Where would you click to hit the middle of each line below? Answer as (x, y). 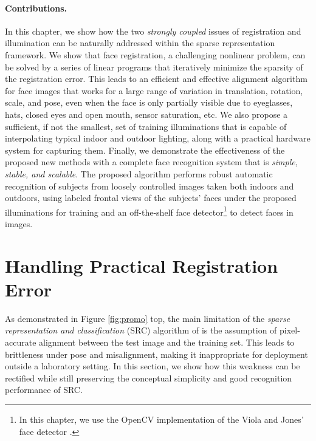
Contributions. (36, 8)
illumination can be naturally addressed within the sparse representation (140, 43)
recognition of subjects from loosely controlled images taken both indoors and (149, 186)
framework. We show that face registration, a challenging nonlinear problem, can (155, 54)
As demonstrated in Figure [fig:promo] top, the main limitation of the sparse (148, 318)
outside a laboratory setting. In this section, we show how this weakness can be (153, 366)
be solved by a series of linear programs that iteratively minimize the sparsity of (154, 67)
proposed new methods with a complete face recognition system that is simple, (152, 162)
